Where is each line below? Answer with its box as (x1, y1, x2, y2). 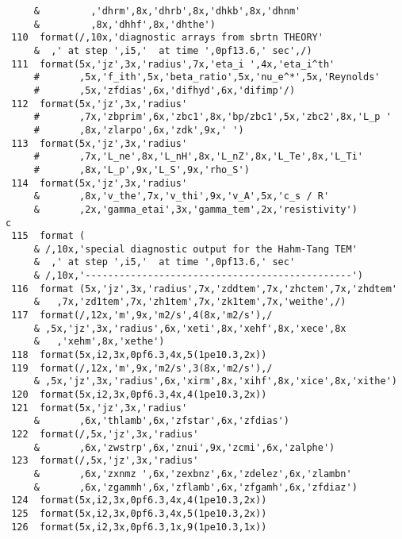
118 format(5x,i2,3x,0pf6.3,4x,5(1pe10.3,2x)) (11, 349, 267, 361)
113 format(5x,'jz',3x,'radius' (11, 137, 188, 149)
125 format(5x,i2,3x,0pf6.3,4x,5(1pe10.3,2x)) (11, 507, 267, 519)
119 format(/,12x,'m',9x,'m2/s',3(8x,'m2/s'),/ (11, 362, 273, 374)
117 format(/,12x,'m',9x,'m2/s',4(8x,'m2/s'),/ (11, 310, 273, 321)
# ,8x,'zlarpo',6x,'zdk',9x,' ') (33, 124, 244, 136)
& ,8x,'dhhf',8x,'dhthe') (33, 18, 216, 30)
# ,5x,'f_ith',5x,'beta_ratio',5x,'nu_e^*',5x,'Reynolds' (33, 71, 381, 83)
